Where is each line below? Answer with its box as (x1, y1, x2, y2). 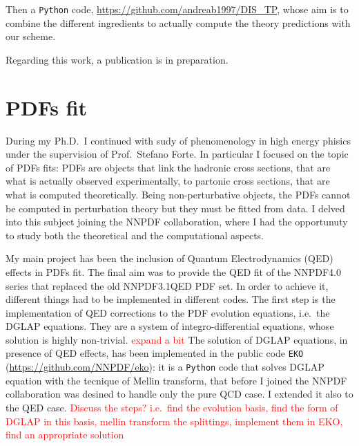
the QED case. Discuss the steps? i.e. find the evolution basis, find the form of (6, 400, 338, 414)
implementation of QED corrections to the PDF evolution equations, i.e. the (6, 305, 330, 319)
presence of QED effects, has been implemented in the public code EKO (6, 346, 304, 360)
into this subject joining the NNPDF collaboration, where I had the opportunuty (6, 214, 348, 229)
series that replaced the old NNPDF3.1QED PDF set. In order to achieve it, (6, 278, 329, 292)
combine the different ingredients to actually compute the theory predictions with (6, 15, 351, 30)
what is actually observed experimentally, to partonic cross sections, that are (6, 174, 330, 188)
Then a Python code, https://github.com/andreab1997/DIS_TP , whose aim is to (6, 2, 349, 16)
